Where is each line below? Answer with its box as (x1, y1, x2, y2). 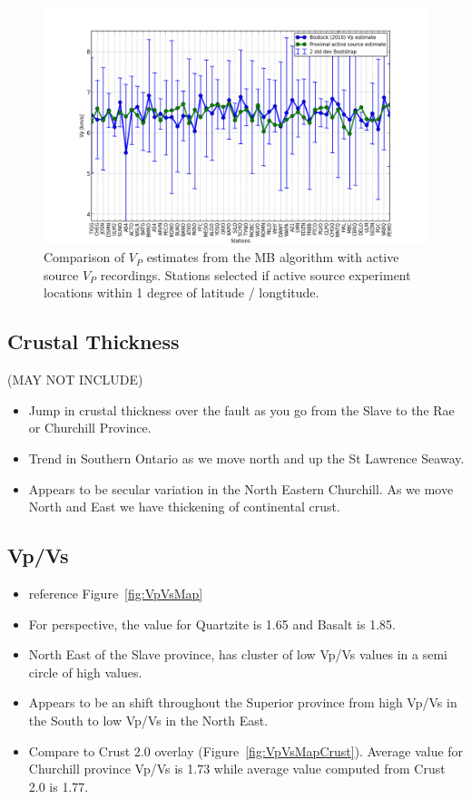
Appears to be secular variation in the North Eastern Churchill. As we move (28, 479, 454, 498)
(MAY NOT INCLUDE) (7, 370, 143, 389)
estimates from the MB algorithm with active (146, 248, 399, 267)
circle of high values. (28, 662, 142, 681)
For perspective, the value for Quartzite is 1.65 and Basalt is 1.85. (28, 614, 396, 633)
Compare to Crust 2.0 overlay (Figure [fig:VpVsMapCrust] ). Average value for (28, 741, 464, 760)
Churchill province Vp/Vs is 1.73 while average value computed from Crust (28, 759, 446, 778)
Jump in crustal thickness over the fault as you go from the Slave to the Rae (28, 400, 455, 419)
